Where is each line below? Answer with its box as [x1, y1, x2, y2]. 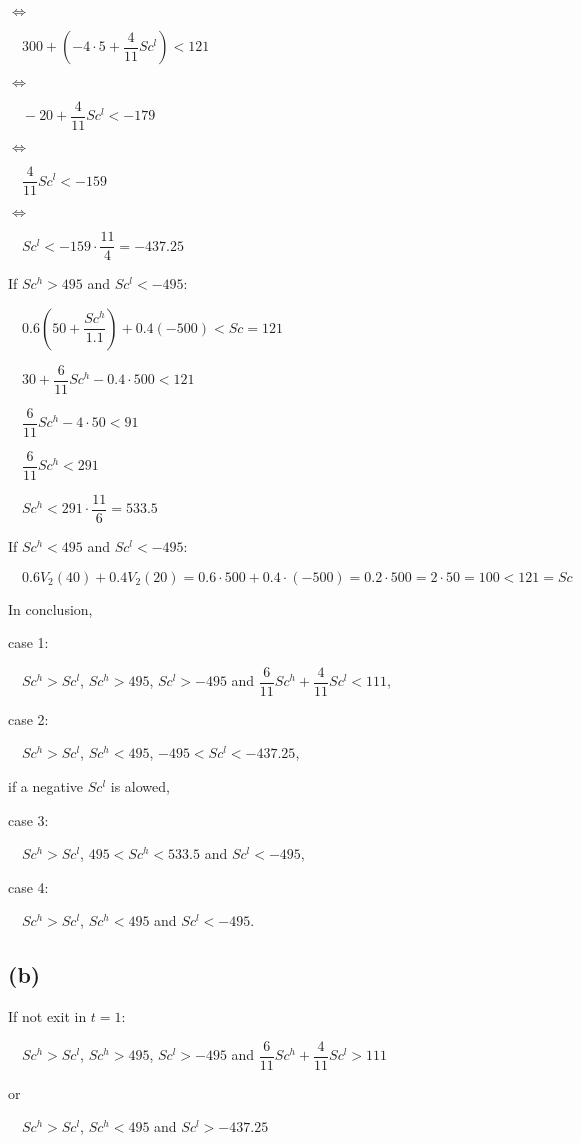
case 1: [8, 632, 49, 653]
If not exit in [8, 1006, 87, 1027]
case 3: [8, 809, 49, 830]
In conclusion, [8, 598, 93, 619]
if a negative [8, 776, 84, 797]
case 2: [8, 708, 49, 729]
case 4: [8, 876, 49, 897]
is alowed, [110, 776, 170, 797]
